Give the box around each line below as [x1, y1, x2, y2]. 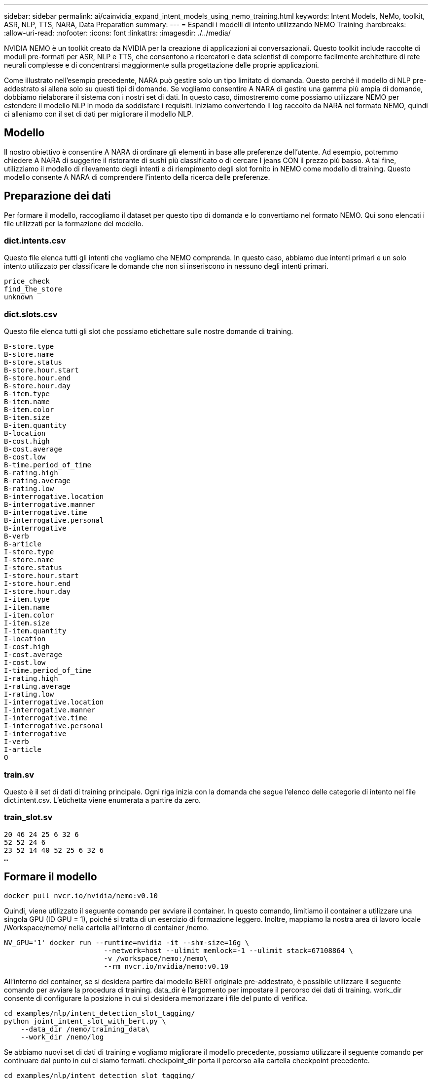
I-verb [4, 738, 29, 746]
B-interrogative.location [4, 493, 104, 501]
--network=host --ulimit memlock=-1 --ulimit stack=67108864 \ [104, 946, 354, 954]
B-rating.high [4, 469, 58, 477]
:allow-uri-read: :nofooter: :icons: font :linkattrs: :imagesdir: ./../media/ [4, 29, 231, 37]
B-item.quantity [4, 421, 67, 430]
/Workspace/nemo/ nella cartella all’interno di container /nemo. [4, 923, 209, 932]
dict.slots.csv [4, 309, 58, 319]
